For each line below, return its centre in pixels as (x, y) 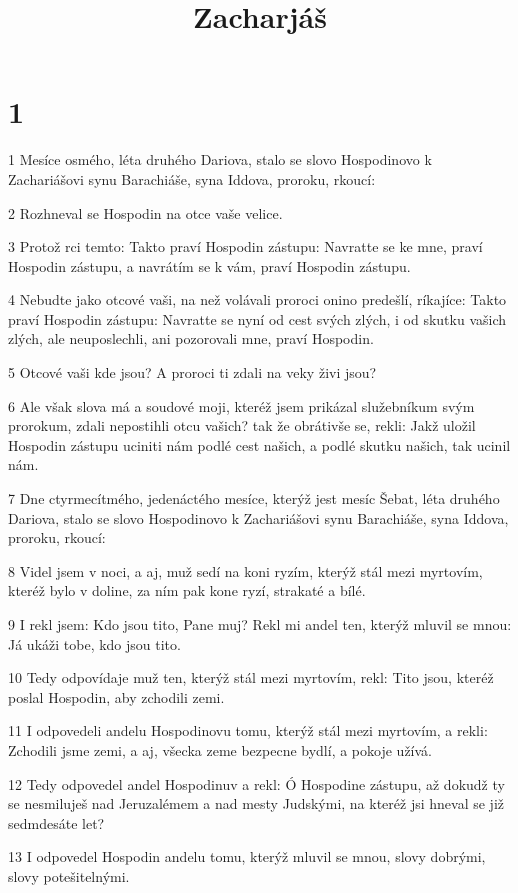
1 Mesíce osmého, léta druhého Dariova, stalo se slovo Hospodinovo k (220, 159)
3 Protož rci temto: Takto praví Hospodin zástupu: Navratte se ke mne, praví (245, 246)
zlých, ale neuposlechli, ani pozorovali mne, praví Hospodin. (191, 338)
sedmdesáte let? (56, 822)
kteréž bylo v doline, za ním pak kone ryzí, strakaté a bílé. (187, 590)
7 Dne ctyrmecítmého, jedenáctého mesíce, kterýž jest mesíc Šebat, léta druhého (254, 498)
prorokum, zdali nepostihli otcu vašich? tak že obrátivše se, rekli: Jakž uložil (242, 425)
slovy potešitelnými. (69, 875)
